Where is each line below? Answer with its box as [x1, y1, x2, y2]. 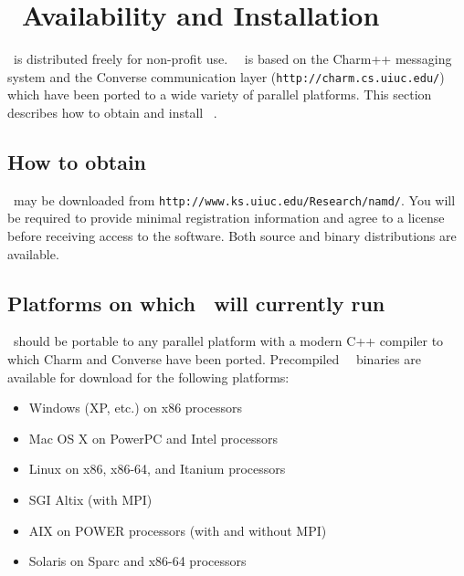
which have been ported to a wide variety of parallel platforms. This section [7, 85, 432, 104]
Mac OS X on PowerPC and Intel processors [28, 428, 278, 447]
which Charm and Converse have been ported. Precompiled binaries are [7, 350, 421, 368]
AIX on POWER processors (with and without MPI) [28, 520, 327, 539]
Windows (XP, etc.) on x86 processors [28, 398, 242, 417]
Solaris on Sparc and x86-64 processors [28, 551, 247, 571]
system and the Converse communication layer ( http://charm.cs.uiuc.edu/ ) [7, 67, 445, 86]
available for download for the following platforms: [7, 367, 290, 386]
